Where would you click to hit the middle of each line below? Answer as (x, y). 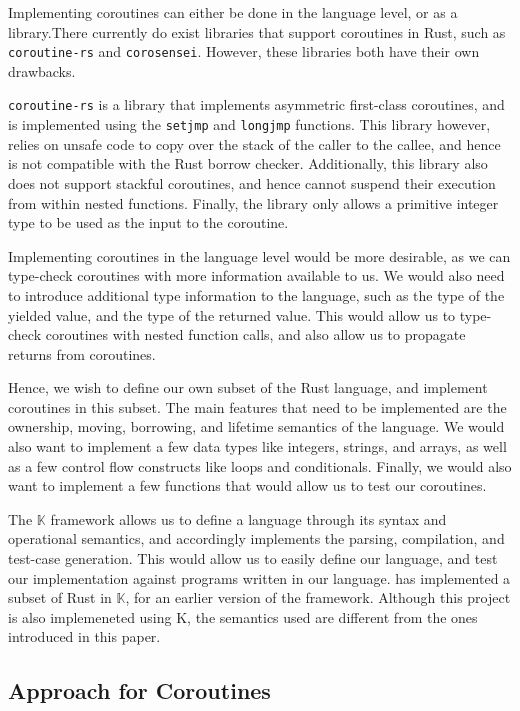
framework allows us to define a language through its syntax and (248, 518)
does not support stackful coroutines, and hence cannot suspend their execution (252, 182)
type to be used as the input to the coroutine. (148, 222)
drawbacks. (42, 70)
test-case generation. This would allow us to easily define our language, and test (253, 558)
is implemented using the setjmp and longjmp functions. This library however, (249, 124)
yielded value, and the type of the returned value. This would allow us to (232, 314)
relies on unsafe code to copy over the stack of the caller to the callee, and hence (254, 143)
